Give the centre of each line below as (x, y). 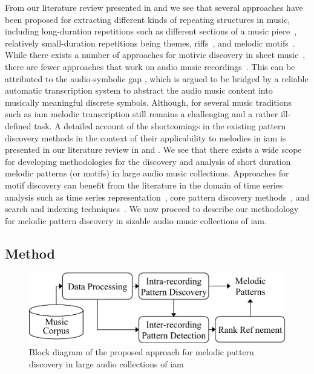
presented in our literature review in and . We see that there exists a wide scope (153, 150)
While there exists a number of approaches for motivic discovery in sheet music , (155, 55)
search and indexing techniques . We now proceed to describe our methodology (152, 209)
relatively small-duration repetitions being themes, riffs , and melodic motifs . (150, 43)
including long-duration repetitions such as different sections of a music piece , (151, 31)
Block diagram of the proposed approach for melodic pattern (142, 351)
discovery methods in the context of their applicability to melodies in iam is (146, 137)
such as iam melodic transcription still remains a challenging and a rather (142, 114)
